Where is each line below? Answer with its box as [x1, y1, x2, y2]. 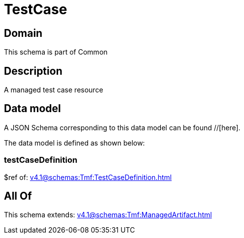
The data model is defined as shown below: [4, 138, 145, 147]
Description [4, 64, 62, 77]
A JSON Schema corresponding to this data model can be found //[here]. [4, 123, 241, 132]
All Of [4, 190, 32, 203]
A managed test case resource [4, 86, 103, 94]
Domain [4, 27, 43, 39]
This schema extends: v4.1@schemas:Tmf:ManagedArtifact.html [4, 210, 212, 219]
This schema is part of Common [4, 48, 108, 57]
